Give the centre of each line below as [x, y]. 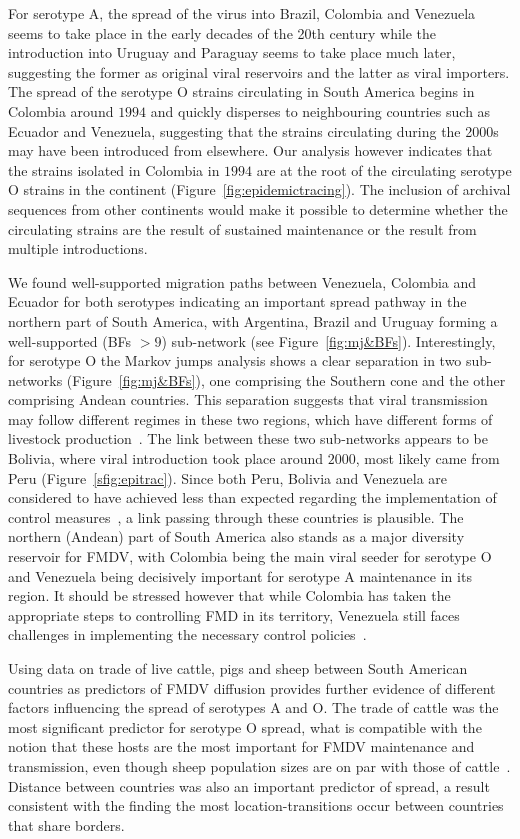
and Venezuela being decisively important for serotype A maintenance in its [240, 575]
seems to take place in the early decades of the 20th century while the [222, 32]
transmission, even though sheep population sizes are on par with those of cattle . [259, 765]
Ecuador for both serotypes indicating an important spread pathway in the [237, 301]
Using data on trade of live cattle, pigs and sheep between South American [238, 668]
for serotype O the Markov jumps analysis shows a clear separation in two [235, 360]
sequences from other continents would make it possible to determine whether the [258, 208]
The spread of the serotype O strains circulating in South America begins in [241, 91]
